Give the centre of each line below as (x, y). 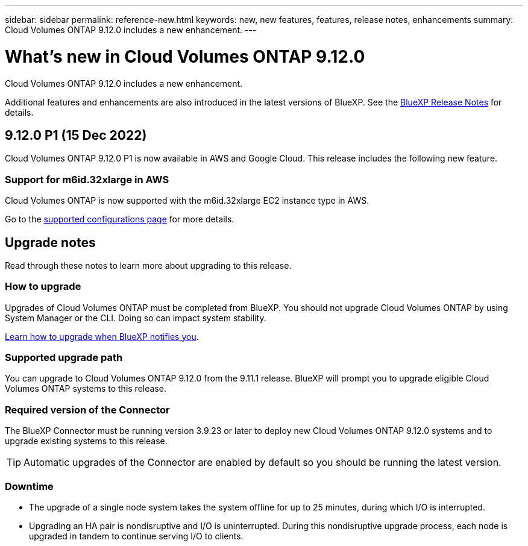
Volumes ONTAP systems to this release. (86, 389)
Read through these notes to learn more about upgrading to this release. (148, 265)
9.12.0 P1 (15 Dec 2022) (76, 135)
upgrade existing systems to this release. (86, 441)
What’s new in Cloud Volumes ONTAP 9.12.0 (185, 56)
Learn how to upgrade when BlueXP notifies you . (102, 336)
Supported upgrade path (64, 358)
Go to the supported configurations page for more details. (120, 219)
